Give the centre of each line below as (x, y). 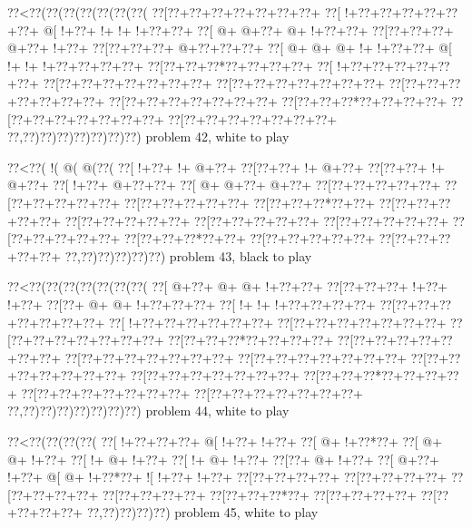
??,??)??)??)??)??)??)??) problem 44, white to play (148, 411)
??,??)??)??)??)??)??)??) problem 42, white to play (148, 137)
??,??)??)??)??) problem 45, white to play (202, 512)
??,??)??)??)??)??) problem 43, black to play (188, 255)
